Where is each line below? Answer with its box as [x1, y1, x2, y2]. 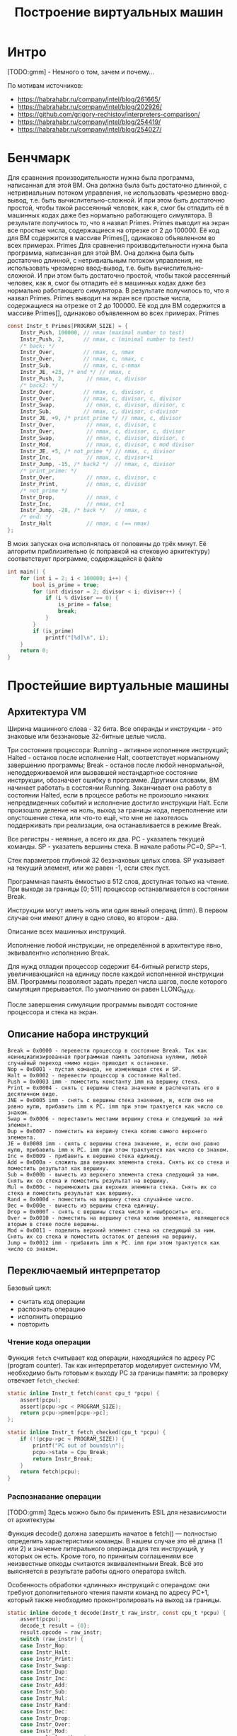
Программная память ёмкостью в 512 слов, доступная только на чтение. [7, 878, 230, 886]
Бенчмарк [7, 150, 71, 166]
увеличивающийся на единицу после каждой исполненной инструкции [7, 970, 224, 978]
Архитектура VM [7, 705, 87, 717]
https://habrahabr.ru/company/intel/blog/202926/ [17, 102, 163, 110]
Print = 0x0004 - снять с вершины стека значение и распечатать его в [7, 1084, 220, 1091]
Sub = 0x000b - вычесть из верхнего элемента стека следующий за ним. [7, 1171, 220, 1178]
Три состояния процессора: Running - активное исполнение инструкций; [7, 746, 229, 754]
